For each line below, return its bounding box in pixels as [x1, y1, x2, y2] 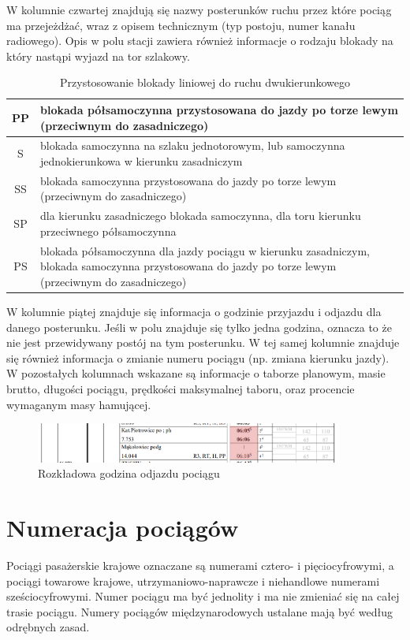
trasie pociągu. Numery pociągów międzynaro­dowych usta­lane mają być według [6, 603, 393, 620]
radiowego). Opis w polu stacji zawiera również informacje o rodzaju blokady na [6, 32, 393, 49]
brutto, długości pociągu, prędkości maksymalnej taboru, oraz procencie [6, 380, 355, 396]
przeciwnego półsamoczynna [40, 222, 177, 239]
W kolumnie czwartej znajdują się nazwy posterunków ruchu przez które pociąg [6, 2, 392, 17]
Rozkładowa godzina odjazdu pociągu [38, 465, 220, 482]
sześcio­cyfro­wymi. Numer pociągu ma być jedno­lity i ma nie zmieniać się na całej [6, 588, 400, 605]
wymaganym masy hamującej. [6, 396, 151, 412]
